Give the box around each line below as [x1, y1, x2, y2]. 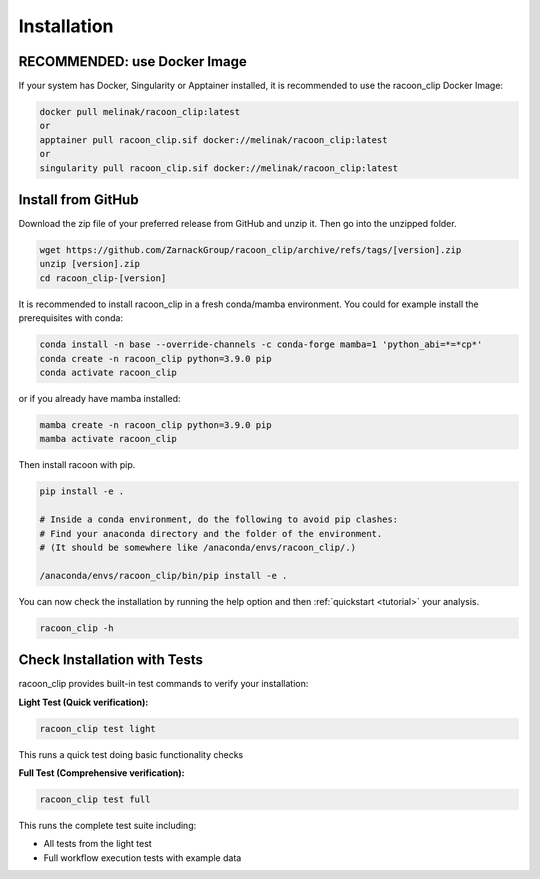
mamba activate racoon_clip [39, 433, 177, 445]
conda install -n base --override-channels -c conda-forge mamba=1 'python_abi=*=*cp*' [39, 339, 483, 350]
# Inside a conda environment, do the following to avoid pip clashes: [39, 514, 399, 525]
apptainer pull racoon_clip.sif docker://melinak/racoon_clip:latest [39, 134, 388, 145]
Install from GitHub [18, 191, 139, 209]
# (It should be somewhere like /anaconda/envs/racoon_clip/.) [39, 541, 357, 553]
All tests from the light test [43, 838, 152, 850]
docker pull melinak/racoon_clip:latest [39, 106, 240, 118]
